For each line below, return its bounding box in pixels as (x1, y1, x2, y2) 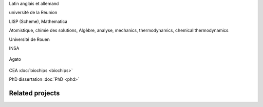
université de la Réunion (9, 10, 57, 16)
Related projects (9, 89, 60, 97)
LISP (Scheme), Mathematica (9, 18, 68, 24)
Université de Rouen (9, 36, 50, 42)
